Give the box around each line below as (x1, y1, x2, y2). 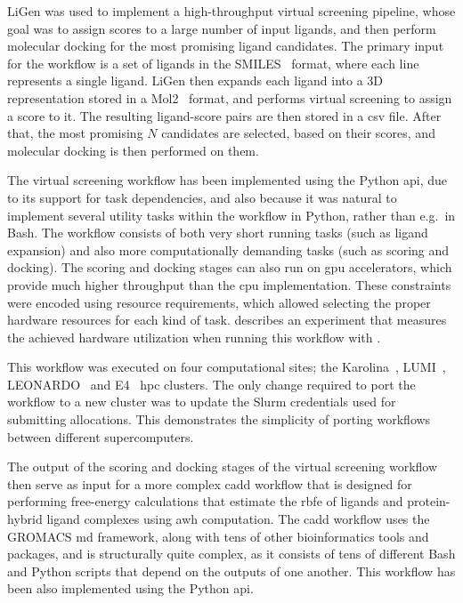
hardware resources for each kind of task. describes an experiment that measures (7, 310, 447, 329)
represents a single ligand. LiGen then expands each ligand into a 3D (7, 71, 384, 90)
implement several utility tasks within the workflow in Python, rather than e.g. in (7, 205, 456, 224)
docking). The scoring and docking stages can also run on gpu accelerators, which (7, 258, 452, 277)
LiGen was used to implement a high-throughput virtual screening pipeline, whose (7, 2, 456, 20)
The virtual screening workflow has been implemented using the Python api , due (7, 171, 448, 189)
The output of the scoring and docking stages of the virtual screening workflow (7, 457, 438, 476)
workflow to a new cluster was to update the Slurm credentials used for (7, 392, 396, 411)
